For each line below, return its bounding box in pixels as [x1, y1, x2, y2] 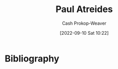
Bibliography [5, 53, 60, 64]
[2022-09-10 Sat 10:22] [60, 30, 109, 36]
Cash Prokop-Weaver [62, 20, 107, 26]
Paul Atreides [55, 4, 113, 15]
